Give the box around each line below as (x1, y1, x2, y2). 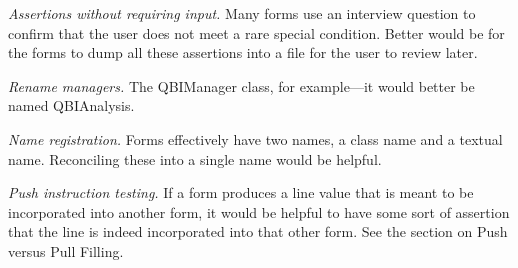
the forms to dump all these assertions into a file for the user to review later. (8, 42, 478, 63)
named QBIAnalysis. (8, 95, 135, 116)
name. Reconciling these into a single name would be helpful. (8, 148, 382, 169)
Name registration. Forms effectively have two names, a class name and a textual (8, 128, 503, 149)
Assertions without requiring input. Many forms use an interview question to (8, 3, 476, 23)
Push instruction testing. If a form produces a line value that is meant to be (8, 182, 474, 203)
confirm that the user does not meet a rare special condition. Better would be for (8, 22, 505, 43)
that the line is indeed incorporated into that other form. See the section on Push (8, 221, 508, 242)
